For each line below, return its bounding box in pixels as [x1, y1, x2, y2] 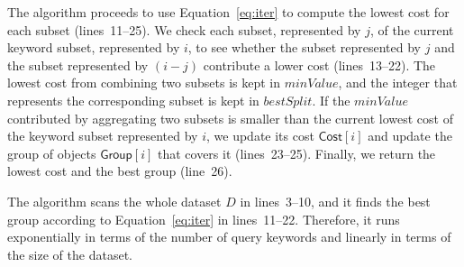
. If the [312, 90, 350, 109]
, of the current [369, 20, 454, 39]
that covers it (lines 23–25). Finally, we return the [157, 143, 436, 162]
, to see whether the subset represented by [187, 38, 422, 57]
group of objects [7, 143, 96, 162]
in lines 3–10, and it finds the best [240, 191, 431, 210]
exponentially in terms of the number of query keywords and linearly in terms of [7, 227, 451, 246]
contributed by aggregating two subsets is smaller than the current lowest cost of [7, 108, 453, 127]
